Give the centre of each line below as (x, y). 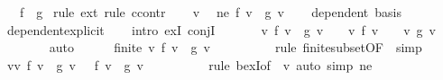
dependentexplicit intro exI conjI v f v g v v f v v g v (221, 29)
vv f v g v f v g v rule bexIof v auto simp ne (189, 64)
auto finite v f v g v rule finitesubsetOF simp (235, 47)
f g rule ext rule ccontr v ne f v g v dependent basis (211, 12)
